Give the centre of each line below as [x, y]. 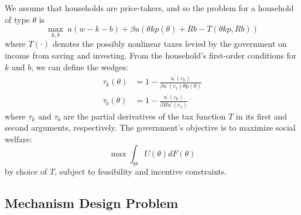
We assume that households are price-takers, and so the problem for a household [149, 8]
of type [17, 19]
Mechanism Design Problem [92, 203]
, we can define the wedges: [80, 66]
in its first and [261, 116]
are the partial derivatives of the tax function [145, 116]
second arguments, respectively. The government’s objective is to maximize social [150, 127]
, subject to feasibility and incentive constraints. [141, 171]
